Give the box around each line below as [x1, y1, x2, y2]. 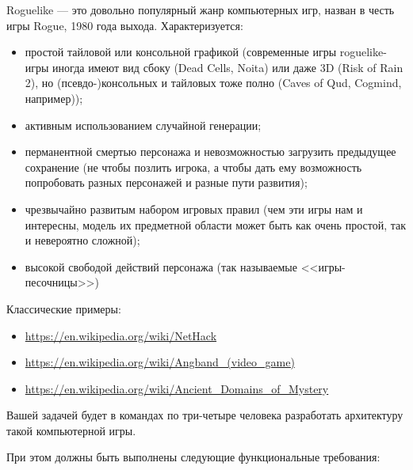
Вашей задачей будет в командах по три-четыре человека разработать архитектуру [6, 407, 403, 423]
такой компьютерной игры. [6, 422, 136, 438]
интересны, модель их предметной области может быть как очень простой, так [25, 216, 406, 233]
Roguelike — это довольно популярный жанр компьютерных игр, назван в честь [6, 2, 395, 17]
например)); [25, 89, 83, 106]
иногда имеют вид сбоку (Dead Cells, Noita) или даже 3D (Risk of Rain [52, 59, 403, 75]
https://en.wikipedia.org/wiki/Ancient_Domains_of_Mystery [25, 380, 329, 396]
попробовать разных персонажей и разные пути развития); [25, 174, 308, 191]
